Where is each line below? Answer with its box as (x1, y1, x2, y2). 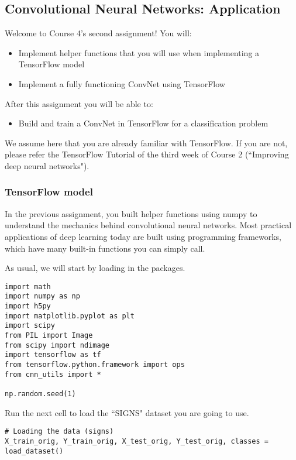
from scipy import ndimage (5, 341, 109, 349)
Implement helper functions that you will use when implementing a (18, 46, 260, 59)
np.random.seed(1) (5, 389, 76, 398)
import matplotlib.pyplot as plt (5, 311, 135, 320)
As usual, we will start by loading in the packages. (5, 262, 185, 274)
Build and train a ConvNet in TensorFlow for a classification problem (18, 117, 269, 129)
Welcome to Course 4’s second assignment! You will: (5, 27, 192, 39)
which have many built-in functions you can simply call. (5, 242, 205, 254)
